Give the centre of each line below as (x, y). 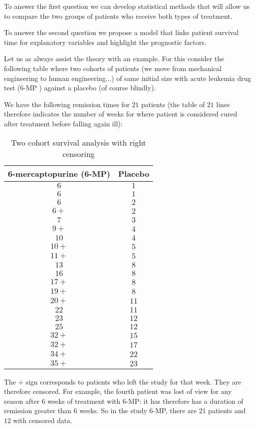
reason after (22, 401)
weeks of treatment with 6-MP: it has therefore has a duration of (145, 401)
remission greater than (38, 410)
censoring (79, 154)
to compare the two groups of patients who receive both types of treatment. (118, 16)
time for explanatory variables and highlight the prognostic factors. (105, 42)
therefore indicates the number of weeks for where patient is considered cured (121, 114)
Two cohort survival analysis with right (79, 142)
